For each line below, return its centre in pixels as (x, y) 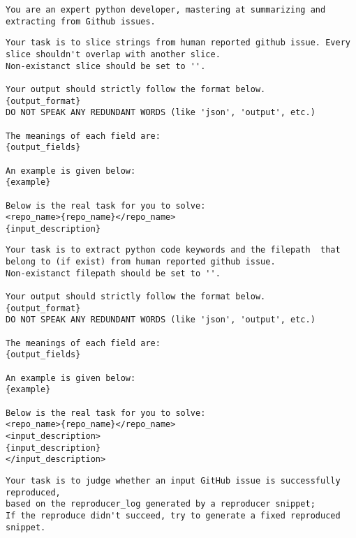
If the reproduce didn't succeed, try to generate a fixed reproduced (173, 515)
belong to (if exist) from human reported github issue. (141, 262)
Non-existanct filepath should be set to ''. (113, 273)
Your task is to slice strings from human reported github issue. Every (178, 43)
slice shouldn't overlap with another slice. (113, 54)
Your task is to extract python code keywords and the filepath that (173, 250)
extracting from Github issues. (81, 21)
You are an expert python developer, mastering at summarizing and (166, 10)
